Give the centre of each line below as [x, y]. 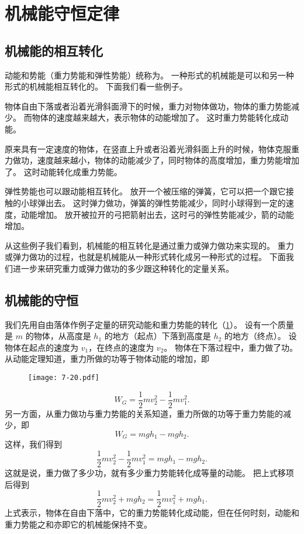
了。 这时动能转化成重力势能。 [63, 171]
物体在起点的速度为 [42, 347]
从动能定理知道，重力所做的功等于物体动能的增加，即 [107, 359]
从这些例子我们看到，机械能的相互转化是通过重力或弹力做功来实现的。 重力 [149, 245]
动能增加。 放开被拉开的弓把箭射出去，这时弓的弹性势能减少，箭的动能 [157, 214]
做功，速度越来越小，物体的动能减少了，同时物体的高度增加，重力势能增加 [156, 160]
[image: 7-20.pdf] [64, 378]
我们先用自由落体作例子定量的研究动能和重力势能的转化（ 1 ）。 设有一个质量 [149, 324]
